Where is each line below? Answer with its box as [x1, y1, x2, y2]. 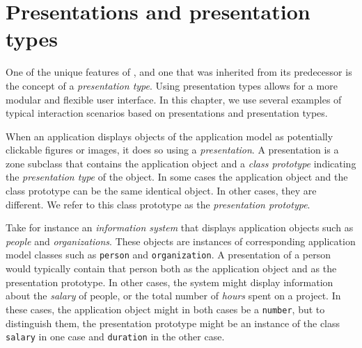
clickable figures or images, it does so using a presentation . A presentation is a [6, 142, 339, 157]
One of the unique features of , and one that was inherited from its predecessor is [6, 65, 352, 79]
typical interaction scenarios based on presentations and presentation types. [6, 106, 328, 120]
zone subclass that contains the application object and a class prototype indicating [6, 156, 356, 170]
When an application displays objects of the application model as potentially [6, 129, 333, 143]
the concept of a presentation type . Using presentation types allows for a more [6, 78, 338, 92]
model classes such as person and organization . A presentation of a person [6, 247, 331, 262]
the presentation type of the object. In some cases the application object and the [6, 169, 348, 184]
